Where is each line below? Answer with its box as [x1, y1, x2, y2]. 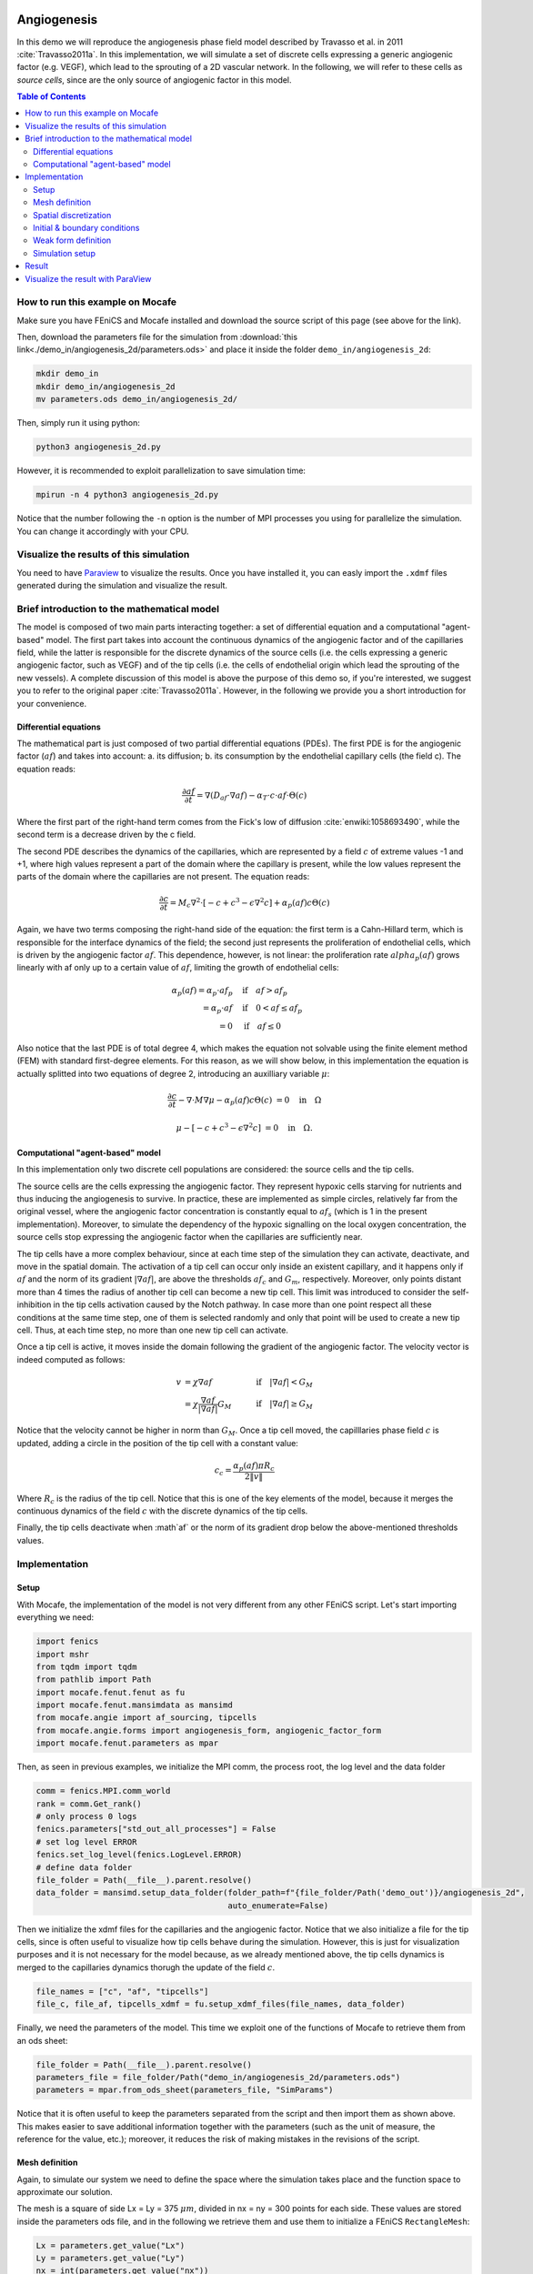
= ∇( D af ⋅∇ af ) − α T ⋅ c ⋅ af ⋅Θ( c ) [196, 790, 307, 802]
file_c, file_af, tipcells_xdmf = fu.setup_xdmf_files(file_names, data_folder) [35, 1999, 406, 2009]
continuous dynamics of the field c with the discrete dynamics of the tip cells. [16, 1505, 308, 1516]
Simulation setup [33, 247, 96, 258]
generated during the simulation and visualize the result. [16, 580, 227, 591]
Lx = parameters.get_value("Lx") [35, 2240, 186, 2250]
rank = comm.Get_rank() [35, 1798, 143, 1809]
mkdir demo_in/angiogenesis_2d [35, 381, 176, 391]
